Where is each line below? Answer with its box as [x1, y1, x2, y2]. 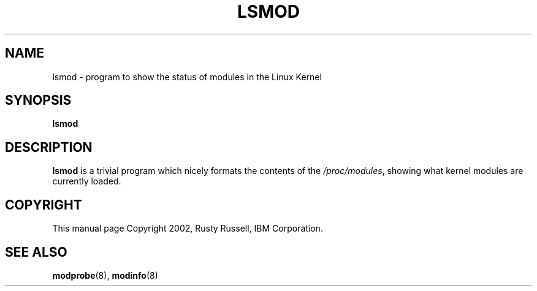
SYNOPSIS [5, 93, 72, 108]
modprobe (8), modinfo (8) [52, 270, 158, 281]
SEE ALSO [5, 244, 67, 260]
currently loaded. [52, 176, 121, 187]
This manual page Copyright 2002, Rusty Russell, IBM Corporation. [52, 223, 323, 234]
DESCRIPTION [5, 139, 93, 155]
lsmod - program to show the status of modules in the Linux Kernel [52, 71, 322, 82]
